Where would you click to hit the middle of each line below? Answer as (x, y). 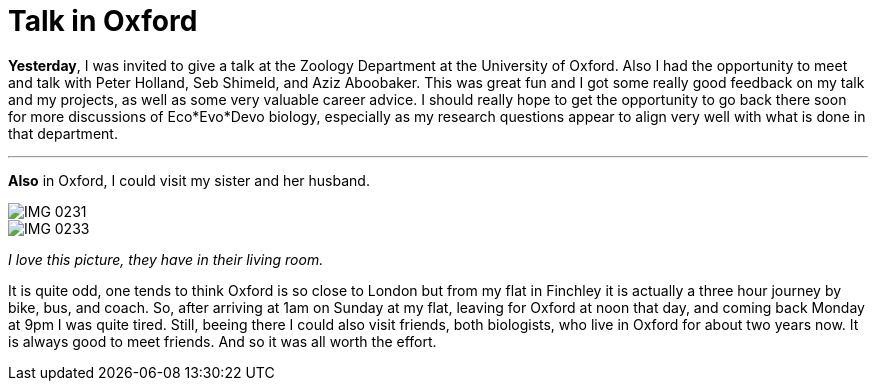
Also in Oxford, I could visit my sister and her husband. (189, 180)
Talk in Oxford (103, 21)
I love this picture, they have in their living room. (166, 259)
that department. (63, 133)
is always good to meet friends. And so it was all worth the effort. (222, 341)
